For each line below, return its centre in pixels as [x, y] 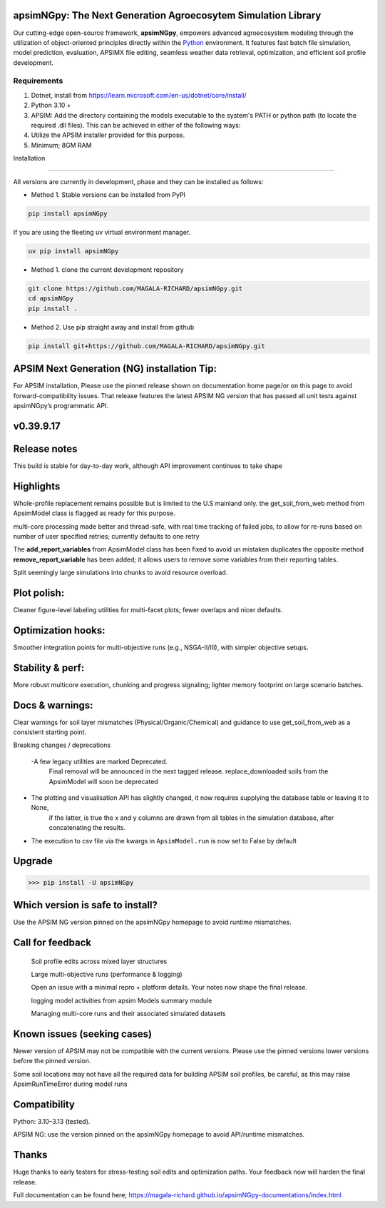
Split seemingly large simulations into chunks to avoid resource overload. [120, 573]
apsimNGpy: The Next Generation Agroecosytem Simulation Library [167, 15]
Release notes [45, 448]
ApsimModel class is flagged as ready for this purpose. [94, 513]
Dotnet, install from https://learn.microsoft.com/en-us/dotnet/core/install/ [139, 95]
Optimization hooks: [59, 630]
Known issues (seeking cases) [83, 1034]
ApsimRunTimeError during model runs [70, 1084]
